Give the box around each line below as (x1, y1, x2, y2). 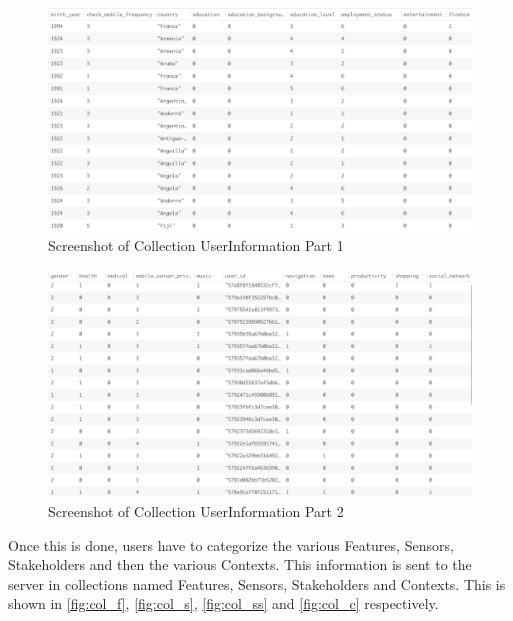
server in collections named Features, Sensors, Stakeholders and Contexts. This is (8, 573, 506, 594)
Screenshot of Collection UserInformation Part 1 (48, 235, 344, 256)
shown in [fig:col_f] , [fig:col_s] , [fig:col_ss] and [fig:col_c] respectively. (8, 593, 439, 614)
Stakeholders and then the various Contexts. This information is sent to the (8, 554, 472, 575)
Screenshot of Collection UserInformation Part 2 (48, 501, 344, 522)
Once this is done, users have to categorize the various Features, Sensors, (8, 534, 454, 555)
